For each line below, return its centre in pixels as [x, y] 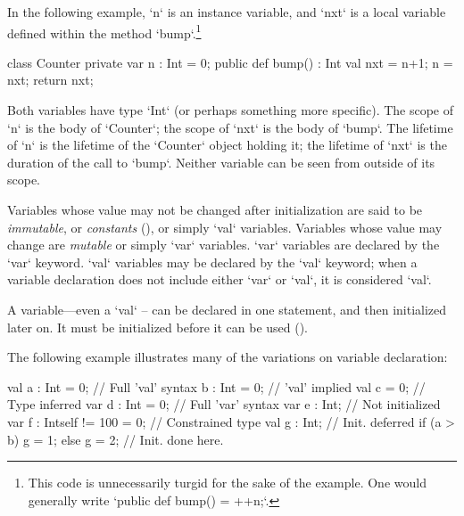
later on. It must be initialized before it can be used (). [158, 327]
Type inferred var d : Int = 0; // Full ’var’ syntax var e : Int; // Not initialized [224, 404]
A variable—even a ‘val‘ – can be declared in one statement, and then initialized [227, 309]
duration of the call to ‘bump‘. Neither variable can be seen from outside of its [221, 162]
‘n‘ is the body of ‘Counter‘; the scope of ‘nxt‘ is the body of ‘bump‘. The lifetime [230, 127]
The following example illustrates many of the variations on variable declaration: [228, 357]
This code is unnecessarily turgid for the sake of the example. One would [227, 483]
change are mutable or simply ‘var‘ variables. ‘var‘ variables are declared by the [224, 245]
